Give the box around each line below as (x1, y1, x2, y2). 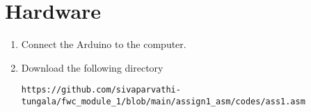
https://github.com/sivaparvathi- (21, 85, 181, 95)
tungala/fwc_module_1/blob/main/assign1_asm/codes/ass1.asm (21, 96, 305, 106)
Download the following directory (21, 60, 164, 74)
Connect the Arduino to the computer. (21, 37, 186, 51)
